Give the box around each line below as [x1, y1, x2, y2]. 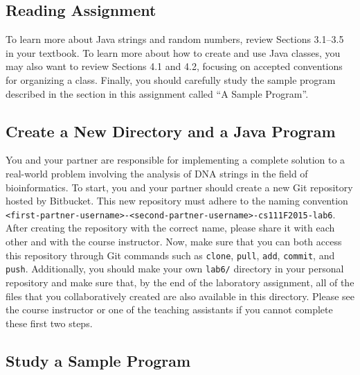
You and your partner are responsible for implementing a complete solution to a [6, 152, 345, 167]
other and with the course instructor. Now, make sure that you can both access [6, 234, 342, 249]
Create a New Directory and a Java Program [6, 120, 336, 141]
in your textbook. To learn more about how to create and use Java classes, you [6, 45, 341, 60]
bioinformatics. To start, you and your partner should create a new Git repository [6, 180, 353, 194]
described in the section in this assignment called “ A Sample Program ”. [6, 86, 309, 101]
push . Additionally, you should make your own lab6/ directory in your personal [6, 261, 344, 276]
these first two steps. [6, 315, 93, 330]
